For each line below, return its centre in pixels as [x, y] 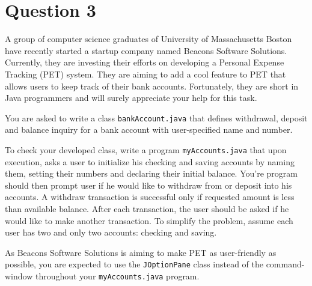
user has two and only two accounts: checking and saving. [111, 232]
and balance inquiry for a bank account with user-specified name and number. [149, 129]
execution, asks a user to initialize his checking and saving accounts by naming [150, 161]
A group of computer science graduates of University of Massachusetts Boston [148, 39]
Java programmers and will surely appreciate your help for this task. [131, 98]
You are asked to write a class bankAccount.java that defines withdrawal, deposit [156, 117]
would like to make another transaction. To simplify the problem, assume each [149, 220]
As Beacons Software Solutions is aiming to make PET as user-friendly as [141, 252]
